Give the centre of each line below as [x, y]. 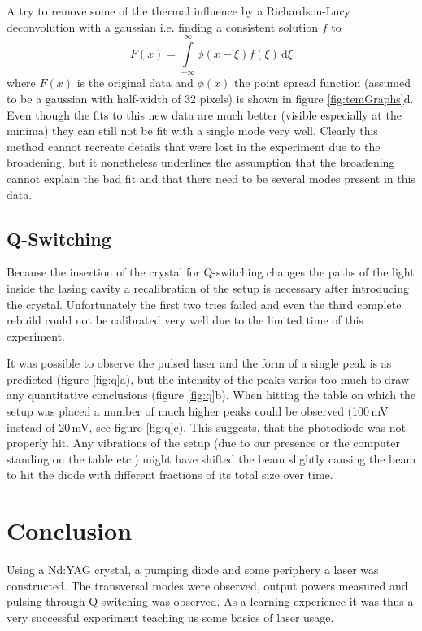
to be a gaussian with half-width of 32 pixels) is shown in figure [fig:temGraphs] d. [210, 98]
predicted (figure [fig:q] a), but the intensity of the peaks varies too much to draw [208, 379]
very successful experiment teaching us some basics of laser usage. [170, 617]
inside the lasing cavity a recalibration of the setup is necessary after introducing [208, 287]
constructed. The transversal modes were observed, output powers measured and [207, 585]
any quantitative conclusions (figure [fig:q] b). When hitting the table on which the [211, 395]
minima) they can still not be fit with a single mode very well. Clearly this [192, 131]
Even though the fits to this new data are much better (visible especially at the [204, 114]
